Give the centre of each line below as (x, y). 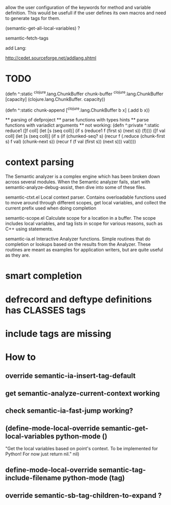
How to (21, 357)
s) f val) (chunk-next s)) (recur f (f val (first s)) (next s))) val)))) (71, 142)
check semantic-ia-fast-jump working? (69, 411)
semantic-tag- (123, 470)
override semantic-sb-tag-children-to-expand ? (83, 496)
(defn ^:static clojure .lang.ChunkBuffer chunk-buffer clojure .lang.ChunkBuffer (84, 93)
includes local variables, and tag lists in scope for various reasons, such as (84, 224)
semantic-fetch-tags (27, 38)
